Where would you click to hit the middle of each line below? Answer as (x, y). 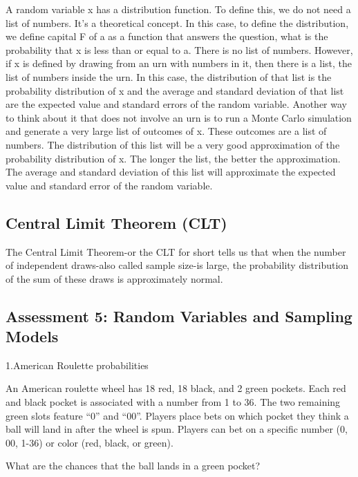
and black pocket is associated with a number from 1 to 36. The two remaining (173, 402)
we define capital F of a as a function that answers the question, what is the (167, 36)
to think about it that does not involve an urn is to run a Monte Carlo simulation (179, 117)
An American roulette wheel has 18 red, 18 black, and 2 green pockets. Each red (176, 388)
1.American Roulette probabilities (77, 365)
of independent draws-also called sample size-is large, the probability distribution (177, 265)
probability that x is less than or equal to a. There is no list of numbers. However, (179, 49)
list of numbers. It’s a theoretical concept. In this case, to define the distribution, (177, 22)
